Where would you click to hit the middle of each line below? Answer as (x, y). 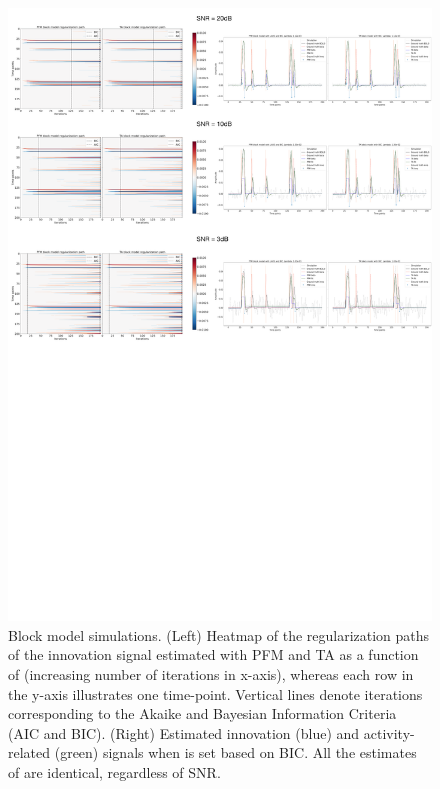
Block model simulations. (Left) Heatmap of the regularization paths (219, 634)
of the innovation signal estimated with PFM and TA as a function (213, 654)
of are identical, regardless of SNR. (114, 771)
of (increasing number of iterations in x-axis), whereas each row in (211, 674)
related (29, 752)
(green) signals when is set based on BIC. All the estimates (235, 752)
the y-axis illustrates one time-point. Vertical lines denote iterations (215, 693)
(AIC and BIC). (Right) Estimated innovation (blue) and (184, 732)
